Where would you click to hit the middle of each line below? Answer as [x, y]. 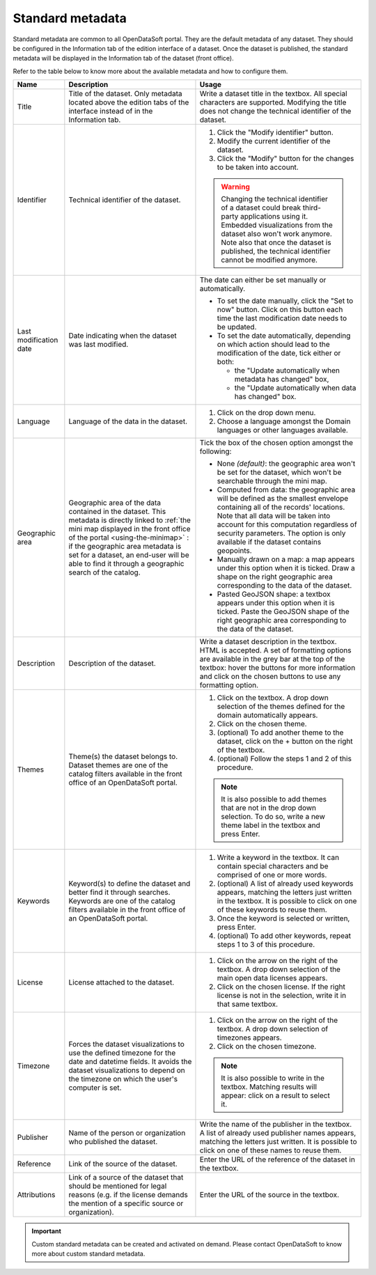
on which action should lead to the [273, 345]
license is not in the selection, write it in [282, 996]
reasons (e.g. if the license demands [128, 1195]
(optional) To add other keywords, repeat [284, 936]
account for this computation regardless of [287, 524]
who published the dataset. [113, 1142]
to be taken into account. [258, 167]
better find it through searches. [119, 893]
